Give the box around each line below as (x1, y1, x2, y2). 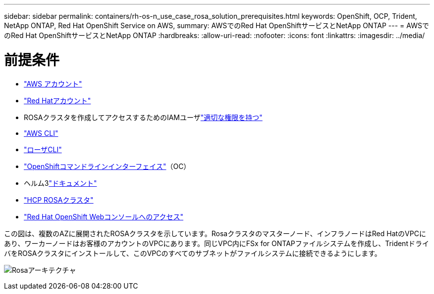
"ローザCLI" (24, 145, 62, 154)
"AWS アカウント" (24, 79, 82, 88)
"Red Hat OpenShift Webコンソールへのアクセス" (24, 212, 184, 221)
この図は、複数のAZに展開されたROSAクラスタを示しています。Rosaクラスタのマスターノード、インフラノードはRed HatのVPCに (4, 229, 426, 238)
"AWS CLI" (24, 128, 58, 137)
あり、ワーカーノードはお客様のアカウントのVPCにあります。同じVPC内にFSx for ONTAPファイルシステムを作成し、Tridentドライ (4, 239, 429, 248)
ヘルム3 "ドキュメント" (24, 178, 97, 187)
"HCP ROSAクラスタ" (24, 195, 94, 204)
